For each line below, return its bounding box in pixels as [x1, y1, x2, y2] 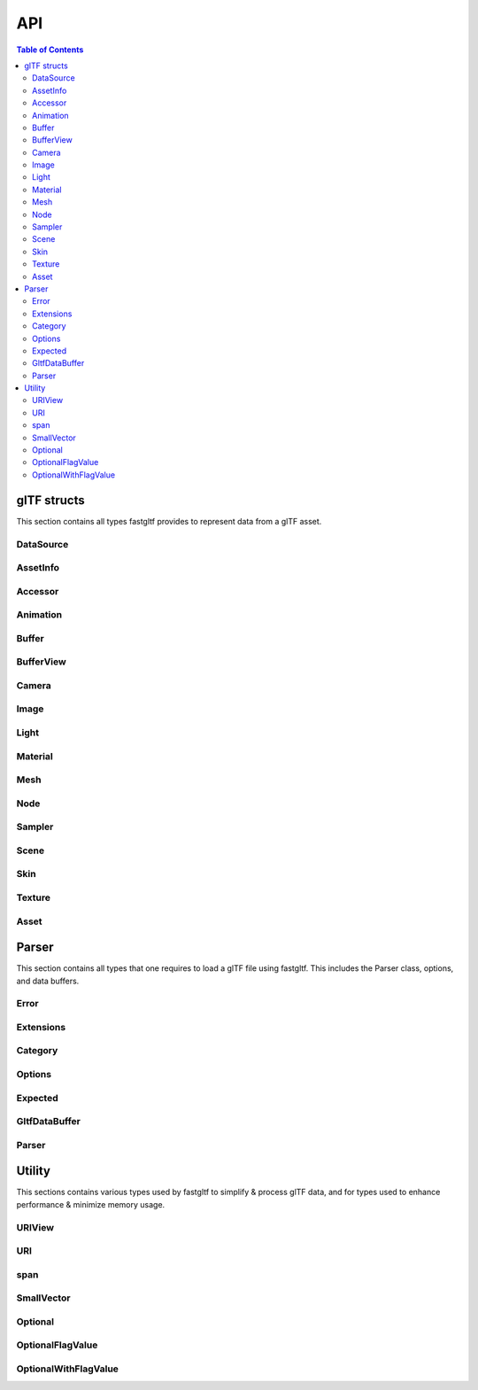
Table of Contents [16, 44, 84, 55]
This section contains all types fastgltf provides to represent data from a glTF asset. [16, 516, 322, 526]
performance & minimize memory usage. [16, 1199, 166, 1209]
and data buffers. [16, 975, 80, 986]
